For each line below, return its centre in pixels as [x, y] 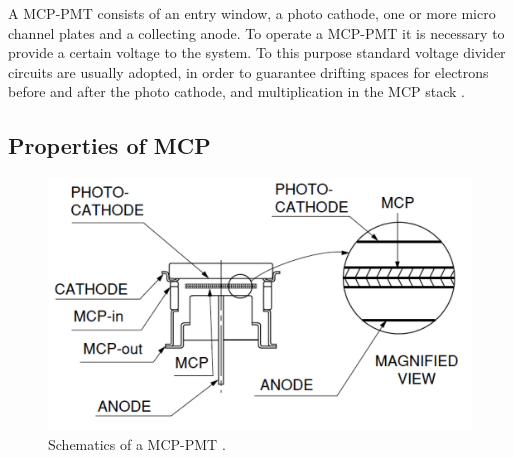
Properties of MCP [109, 145]
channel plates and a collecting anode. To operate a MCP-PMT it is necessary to [256, 32]
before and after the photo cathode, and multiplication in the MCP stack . [236, 91]
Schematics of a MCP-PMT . [137, 443]
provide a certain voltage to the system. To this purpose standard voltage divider [257, 52]
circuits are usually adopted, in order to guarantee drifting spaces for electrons [248, 71]
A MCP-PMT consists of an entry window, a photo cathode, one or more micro [252, 13]
